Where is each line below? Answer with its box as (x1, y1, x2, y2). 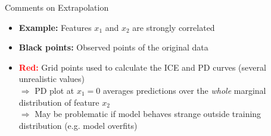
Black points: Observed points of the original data (18, 41, 208, 53)
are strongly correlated (132, 21, 215, 33)
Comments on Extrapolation (5, 1, 109, 13)
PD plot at (35, 84, 74, 96)
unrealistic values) (18, 72, 85, 85)
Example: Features (18, 21, 92, 33)
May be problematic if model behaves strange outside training (35, 107, 261, 120)
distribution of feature (18, 96, 99, 108)
